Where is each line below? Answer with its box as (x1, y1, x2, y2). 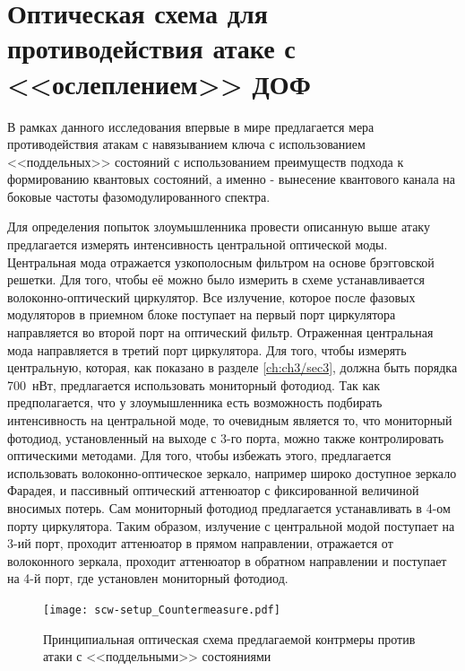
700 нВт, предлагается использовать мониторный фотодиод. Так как (7, 375, 381, 394)
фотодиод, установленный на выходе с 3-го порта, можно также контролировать (7, 428, 444, 447)
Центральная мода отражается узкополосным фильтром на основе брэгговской (7, 252, 435, 271)
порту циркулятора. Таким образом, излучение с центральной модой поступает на (7, 516, 455, 535)
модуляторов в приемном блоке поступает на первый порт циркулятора (7, 305, 396, 324)
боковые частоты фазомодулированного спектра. (7, 187, 271, 205)
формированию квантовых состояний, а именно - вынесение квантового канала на (7, 170, 455, 188)
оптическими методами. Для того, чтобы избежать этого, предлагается (7, 446, 392, 465)
